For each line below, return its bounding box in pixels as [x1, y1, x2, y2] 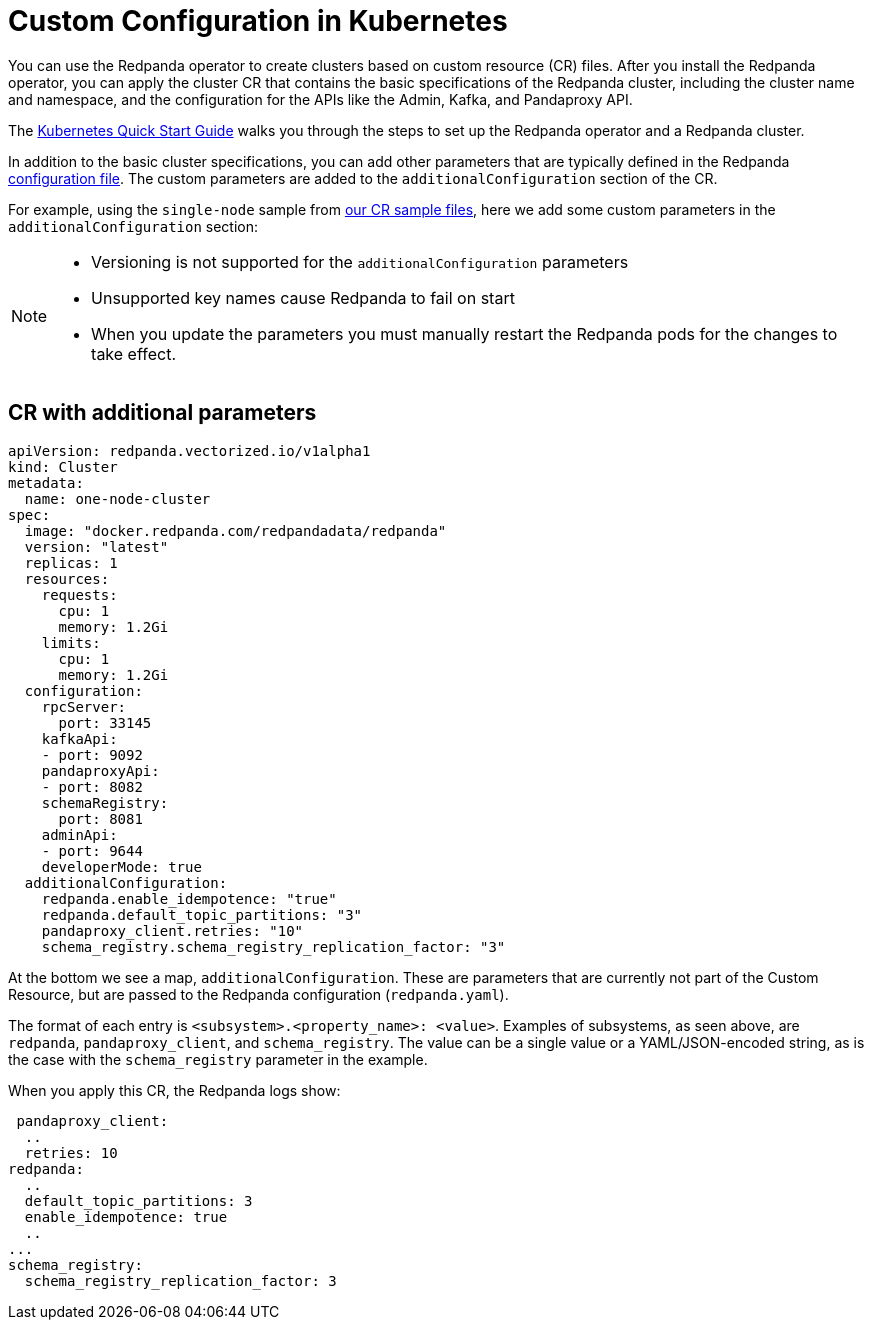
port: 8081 [58, 810, 143, 827]
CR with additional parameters [8, 400, 317, 426]
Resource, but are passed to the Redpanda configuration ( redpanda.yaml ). [8, 985, 509, 1003]
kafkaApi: [41, 730, 118, 747]
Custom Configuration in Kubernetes [8, 4, 508, 38]
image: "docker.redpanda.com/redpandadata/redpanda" [24, 522, 447, 539]
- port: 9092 [41, 746, 143, 763]
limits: [41, 634, 101, 651]
